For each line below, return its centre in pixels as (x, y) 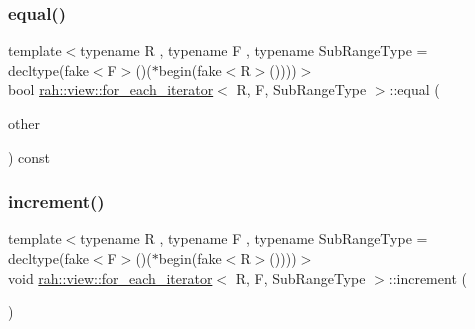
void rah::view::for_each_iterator (110, 277)
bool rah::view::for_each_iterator (111, 89)
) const (29, 156)
